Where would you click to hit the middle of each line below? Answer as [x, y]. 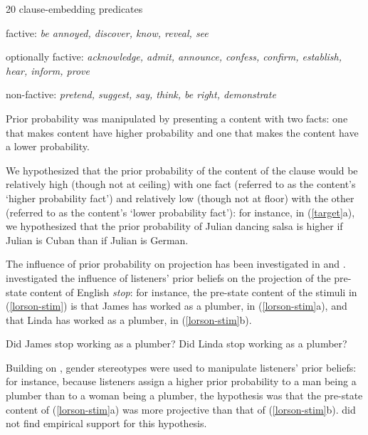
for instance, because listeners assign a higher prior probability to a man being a [181, 381]
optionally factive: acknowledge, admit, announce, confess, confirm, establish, [174, 57]
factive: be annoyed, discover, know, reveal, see [107, 32]
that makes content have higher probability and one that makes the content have [182, 132]
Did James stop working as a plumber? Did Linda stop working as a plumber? [177, 344]
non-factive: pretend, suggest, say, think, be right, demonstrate [141, 94]
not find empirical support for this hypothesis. [106, 423]
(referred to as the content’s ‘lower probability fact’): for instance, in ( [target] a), [180, 212]
